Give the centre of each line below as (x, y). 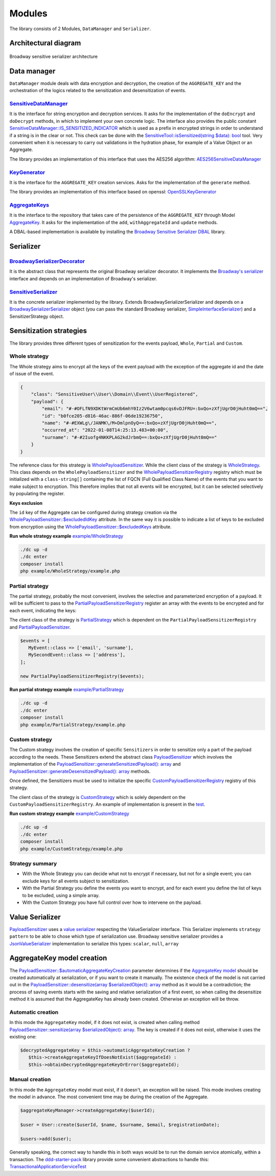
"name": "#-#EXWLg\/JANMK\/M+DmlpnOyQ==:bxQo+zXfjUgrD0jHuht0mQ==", (129, 423)
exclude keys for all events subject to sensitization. (76, 881)
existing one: (23, 1037)
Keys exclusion (26, 503)
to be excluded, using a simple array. (61, 895)
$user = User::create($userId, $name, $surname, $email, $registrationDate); (120, 1125)
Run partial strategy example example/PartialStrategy (67, 690)
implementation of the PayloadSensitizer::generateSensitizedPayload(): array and (95, 764)
